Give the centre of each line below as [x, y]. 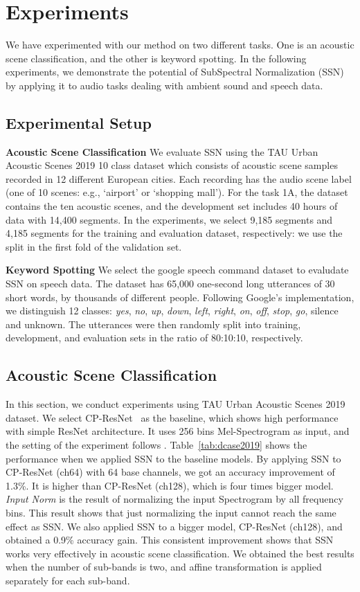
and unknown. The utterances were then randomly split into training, [153, 324]
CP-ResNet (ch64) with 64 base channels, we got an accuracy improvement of [170, 472]
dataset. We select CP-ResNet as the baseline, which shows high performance [172, 417]
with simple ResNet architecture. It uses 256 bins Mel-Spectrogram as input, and [178, 431]
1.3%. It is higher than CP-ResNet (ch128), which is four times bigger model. [170, 485]
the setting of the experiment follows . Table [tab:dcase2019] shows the [156, 445]
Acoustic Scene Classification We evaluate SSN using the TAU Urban [162, 151]
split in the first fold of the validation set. [94, 246]
